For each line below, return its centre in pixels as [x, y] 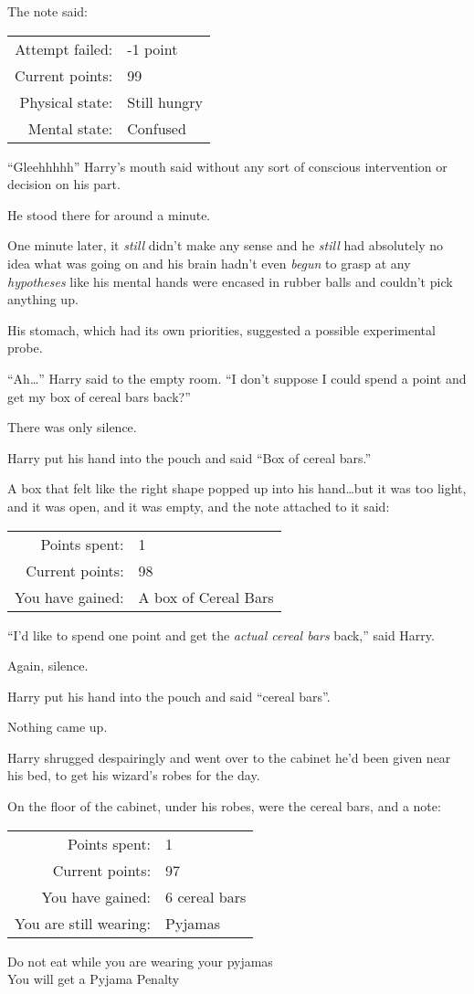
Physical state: [66, 101]
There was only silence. [72, 427]
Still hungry [165, 101]
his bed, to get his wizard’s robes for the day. [134, 775]
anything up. [43, 299]
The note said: [47, 11]
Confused [157, 128]
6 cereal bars [206, 896]
